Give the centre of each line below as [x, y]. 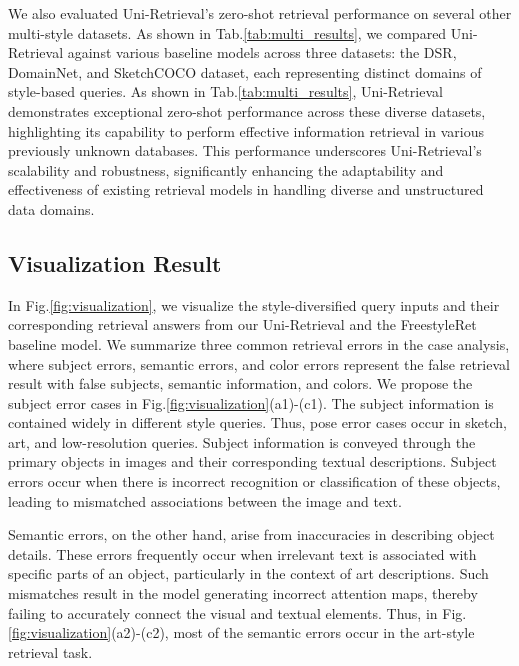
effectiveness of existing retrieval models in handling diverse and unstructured [246, 189]
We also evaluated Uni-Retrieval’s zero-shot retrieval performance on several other [260, 13]
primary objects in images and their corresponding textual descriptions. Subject [252, 461]
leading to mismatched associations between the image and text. [205, 500]
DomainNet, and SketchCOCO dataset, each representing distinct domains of [245, 71]
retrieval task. [50, 651]
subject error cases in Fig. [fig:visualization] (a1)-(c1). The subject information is [251, 402]
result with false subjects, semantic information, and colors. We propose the [240, 383]
